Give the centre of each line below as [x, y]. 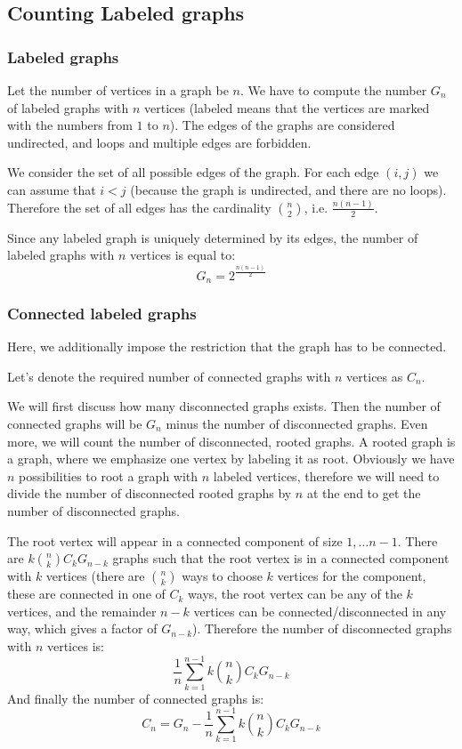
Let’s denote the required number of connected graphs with [169, 376]
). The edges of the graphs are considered [282, 125]
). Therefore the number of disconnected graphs [322, 628]
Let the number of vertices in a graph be [118, 90]
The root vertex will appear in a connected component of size [175, 540]
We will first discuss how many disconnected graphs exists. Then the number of [224, 406]
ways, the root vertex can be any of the [295, 594]
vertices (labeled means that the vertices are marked [287, 107]
